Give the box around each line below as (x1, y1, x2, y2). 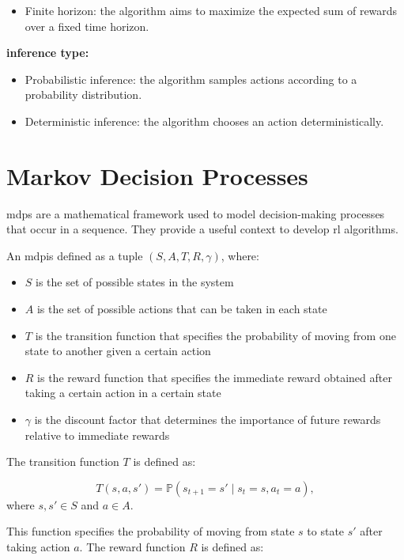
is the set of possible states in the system (36, 274, 234, 290)
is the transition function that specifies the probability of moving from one (35, 327, 396, 343)
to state (307, 523, 345, 539)
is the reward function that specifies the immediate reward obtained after (37, 369, 392, 385)
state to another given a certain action (25, 342, 211, 359)
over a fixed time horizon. (25, 17, 149, 34)
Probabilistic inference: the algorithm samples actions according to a (25, 70, 357, 87)
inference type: (6, 44, 89, 61)
